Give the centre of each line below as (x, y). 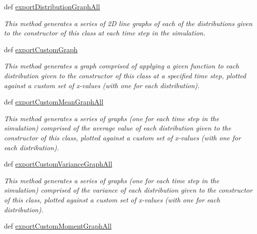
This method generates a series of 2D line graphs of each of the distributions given (128, 23)
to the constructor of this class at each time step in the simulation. (105, 33)
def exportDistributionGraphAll (52, 6)
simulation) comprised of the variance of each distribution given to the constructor (128, 190)
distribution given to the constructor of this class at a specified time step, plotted (125, 75)
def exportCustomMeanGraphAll (54, 102)
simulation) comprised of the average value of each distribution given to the (118, 128)
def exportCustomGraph (41, 49)
